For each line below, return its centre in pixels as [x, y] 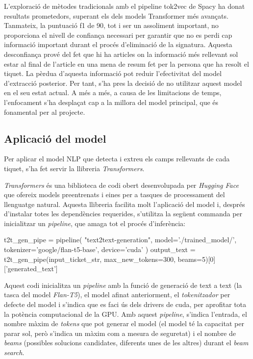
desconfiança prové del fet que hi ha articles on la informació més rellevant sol [121, 54]
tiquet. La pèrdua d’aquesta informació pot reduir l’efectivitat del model [113, 73]
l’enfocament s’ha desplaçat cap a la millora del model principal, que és [111, 102]
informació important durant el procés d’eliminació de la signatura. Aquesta [118, 44]
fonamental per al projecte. [45, 112]
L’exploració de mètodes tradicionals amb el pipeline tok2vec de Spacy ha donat [125, 6]
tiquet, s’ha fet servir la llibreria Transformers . [74, 168]
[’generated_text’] [31, 269]
